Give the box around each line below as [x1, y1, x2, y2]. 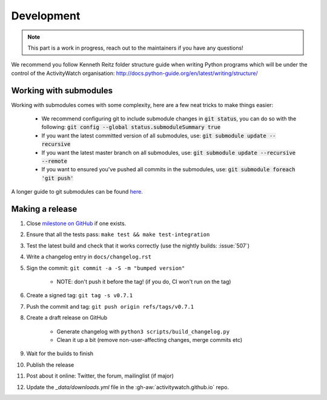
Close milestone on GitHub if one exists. [26, 220, 127, 227]
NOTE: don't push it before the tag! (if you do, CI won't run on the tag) [56, 278, 231, 285]
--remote [41, 157, 68, 165]
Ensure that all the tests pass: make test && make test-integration [26, 231, 210, 238]
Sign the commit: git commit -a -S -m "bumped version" [26, 264, 185, 272]
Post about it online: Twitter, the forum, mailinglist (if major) [26, 372, 174, 379]
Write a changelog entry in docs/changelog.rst [26, 253, 151, 260]
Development [11, 9, 81, 22]
